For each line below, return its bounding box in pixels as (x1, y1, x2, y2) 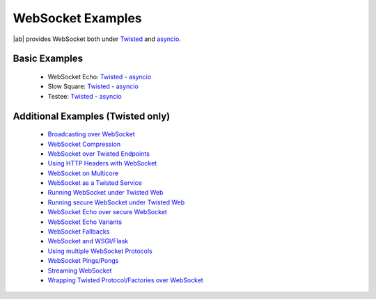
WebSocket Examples (13, 10, 142, 26)
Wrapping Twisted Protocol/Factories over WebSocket (47, 276, 203, 284)
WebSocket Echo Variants (47, 218, 122, 226)
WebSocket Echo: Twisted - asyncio (47, 72, 152, 81)
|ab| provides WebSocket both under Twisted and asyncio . (13, 35, 181, 43)
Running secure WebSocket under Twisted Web (47, 198, 185, 207)
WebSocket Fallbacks (47, 227, 110, 236)
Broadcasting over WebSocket (47, 130, 135, 138)
